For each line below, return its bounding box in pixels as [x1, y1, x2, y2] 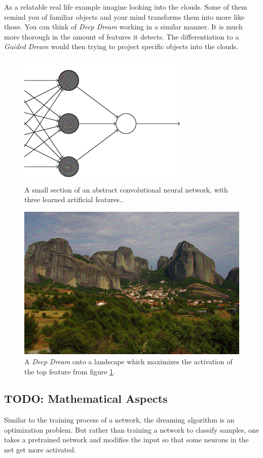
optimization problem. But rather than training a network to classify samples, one [4, 424, 259, 435]
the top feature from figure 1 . [24, 366, 116, 376]
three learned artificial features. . [24, 194, 124, 205]
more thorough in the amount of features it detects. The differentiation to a [4, 31, 239, 42]
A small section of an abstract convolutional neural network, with [24, 184, 228, 195]
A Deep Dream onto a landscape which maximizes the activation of [24, 356, 233, 366]
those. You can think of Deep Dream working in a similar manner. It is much [4, 21, 243, 32]
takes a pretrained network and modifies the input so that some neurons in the [4, 434, 249, 445]
